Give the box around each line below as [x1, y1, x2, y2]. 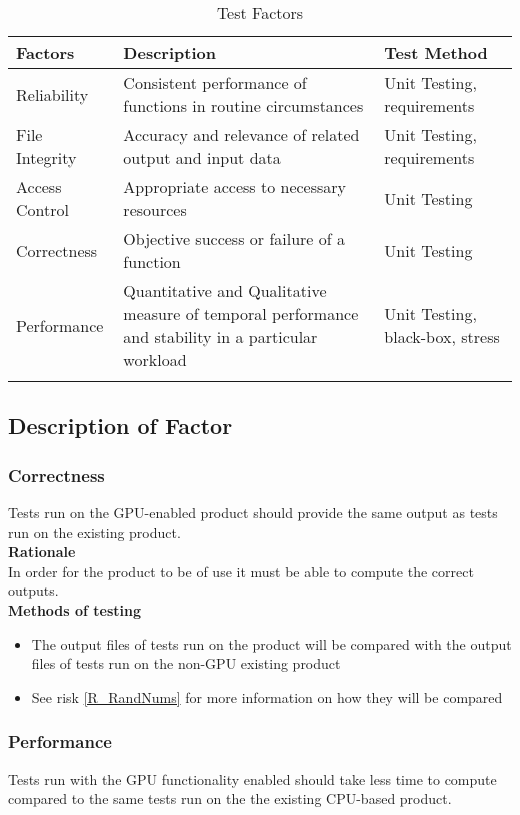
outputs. [8, 580, 59, 601]
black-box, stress [384, 325, 500, 348]
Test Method [384, 41, 488, 64]
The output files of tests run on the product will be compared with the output [31, 633, 512, 654]
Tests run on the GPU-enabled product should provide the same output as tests [8, 502, 498, 522]
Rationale [8, 541, 76, 562]
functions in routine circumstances [123, 94, 364, 117]
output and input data [123, 146, 281, 169]
